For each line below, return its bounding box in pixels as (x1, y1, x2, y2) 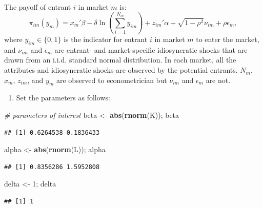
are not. (206, 74, 231, 85)
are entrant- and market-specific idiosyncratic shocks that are (54, 44, 248, 55)
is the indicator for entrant (64, 34, 148, 45)
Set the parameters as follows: (16, 92, 110, 103)
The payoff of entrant (4, 2, 71, 12)
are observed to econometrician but (56, 74, 167, 85)
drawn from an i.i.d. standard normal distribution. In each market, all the (4, 54, 236, 65)
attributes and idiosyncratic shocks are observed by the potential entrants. (4, 65, 238, 75)
